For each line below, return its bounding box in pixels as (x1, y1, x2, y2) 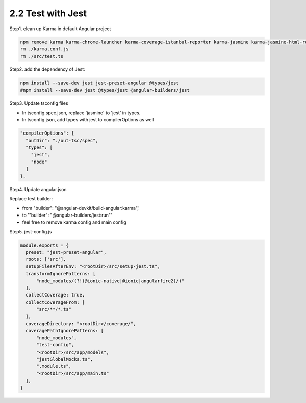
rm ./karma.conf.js (20, 46, 69, 52)
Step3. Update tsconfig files (9, 100, 68, 106)
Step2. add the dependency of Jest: (9, 66, 85, 72)
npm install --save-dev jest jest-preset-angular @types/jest (20, 80, 179, 86)
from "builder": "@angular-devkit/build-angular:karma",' (22, 205, 140, 211)
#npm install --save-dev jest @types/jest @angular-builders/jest (20, 87, 190, 93)
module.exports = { (20, 242, 69, 248)
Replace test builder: (9, 196, 53, 202)
